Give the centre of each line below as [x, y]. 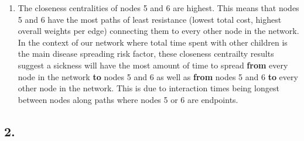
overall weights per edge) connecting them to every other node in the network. [158, 31]
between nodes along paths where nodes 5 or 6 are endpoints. [128, 99]
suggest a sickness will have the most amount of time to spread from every [153, 65]
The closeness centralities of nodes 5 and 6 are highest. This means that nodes [158, 8]
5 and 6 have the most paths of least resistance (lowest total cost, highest [150, 19]
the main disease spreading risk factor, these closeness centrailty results [146, 54]
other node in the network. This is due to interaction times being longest [148, 88]
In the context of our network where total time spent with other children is [153, 42]
